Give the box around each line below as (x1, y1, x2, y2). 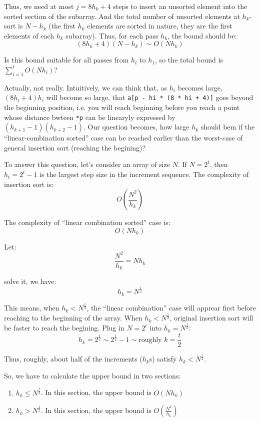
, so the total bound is (155, 54, 223, 65)
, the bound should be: (167, 30, 237, 40)
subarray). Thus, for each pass (65, 30, 158, 40)
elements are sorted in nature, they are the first (87, 20, 232, 31)
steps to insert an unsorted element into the (113, 1, 247, 11)
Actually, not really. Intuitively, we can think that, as (4, 82, 167, 92)
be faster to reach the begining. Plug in (4, 322, 124, 333)
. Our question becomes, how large (83, 121, 189, 132)
